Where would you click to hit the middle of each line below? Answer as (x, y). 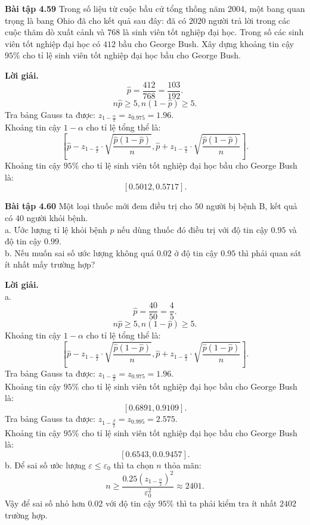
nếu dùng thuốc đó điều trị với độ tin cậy (193, 229)
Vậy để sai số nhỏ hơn (45, 503)
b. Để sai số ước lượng (45, 465)
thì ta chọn (134, 465)
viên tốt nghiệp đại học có (53, 43)
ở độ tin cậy (196, 252)
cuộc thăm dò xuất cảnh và (55, 32)
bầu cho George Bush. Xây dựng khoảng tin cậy (206, 43)
